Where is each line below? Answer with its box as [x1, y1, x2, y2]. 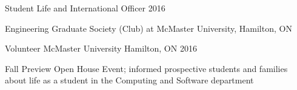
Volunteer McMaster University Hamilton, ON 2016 [5, 42, 197, 55]
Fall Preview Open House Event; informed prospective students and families [5, 62, 288, 74]
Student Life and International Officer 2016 [5, 2, 165, 14]
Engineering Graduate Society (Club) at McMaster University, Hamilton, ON [5, 22, 292, 34]
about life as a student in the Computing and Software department [5, 74, 254, 86]
